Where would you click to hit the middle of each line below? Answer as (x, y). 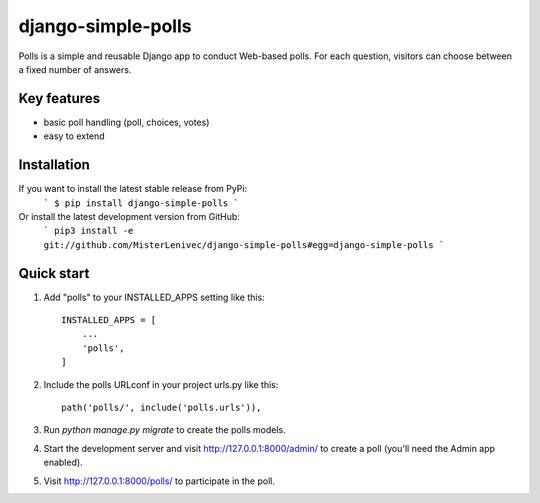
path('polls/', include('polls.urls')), (161, 407)
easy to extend (74, 136)
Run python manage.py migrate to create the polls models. (164, 430)
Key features (59, 98)
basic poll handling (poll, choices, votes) (126, 122)
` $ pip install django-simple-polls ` (141, 203)
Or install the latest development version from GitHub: (129, 216)
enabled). (63, 462)
